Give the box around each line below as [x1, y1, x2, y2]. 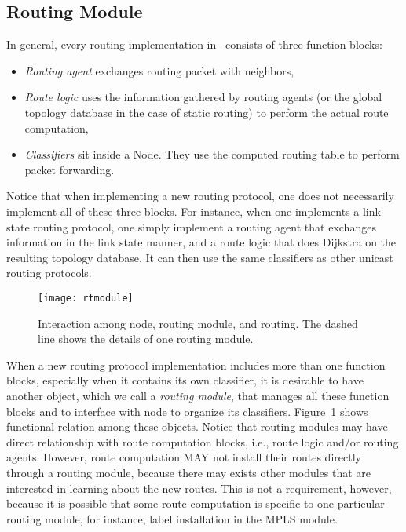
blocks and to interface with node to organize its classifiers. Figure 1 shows [6, 403, 368, 419]
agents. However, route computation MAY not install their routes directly [6, 449, 361, 465]
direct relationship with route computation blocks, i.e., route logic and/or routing [6, 433, 399, 450]
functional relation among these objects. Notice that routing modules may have [6, 418, 388, 435]
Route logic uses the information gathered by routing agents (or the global [24, 89, 382, 105]
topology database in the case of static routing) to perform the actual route [24, 104, 389, 120]
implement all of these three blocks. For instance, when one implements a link [6, 202, 381, 219]
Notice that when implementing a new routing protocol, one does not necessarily [6, 188, 394, 204]
